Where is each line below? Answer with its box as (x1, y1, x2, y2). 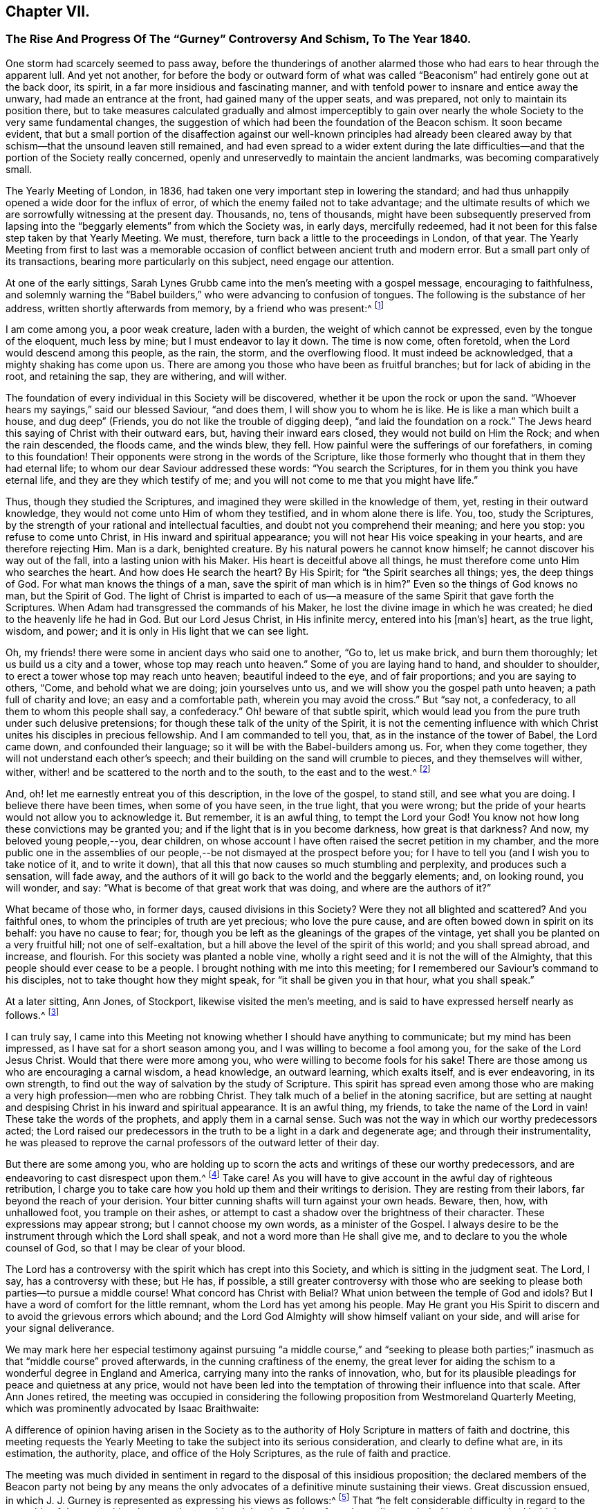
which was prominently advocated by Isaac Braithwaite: (6, 1402, 259, 1415)
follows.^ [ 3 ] (6, 1007, 59, 1021)
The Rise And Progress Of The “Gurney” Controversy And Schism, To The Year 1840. (6, 32, 472, 46)
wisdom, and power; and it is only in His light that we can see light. (6, 625, 309, 638)
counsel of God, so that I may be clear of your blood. (6, 1242, 245, 1254)
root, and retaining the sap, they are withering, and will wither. (6, 370, 287, 383)
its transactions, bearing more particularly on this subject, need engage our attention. (6, 255, 394, 267)
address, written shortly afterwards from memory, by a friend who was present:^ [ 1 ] (6, 300, 384, 314)
